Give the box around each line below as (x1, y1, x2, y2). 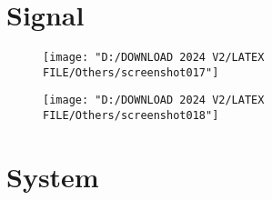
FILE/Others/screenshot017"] (43, 65, 219, 79)
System (6, 157, 99, 195)
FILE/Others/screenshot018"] (43, 109, 219, 123)
